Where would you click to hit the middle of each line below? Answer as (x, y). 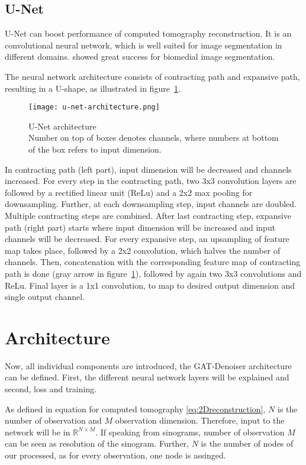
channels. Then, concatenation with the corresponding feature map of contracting (153, 262)
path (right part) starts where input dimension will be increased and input (140, 227)
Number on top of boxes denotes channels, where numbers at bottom (154, 138)
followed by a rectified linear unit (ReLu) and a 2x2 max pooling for (129, 192)
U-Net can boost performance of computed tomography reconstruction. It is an (148, 33)
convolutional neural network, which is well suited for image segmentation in (144, 45)
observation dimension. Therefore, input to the (200, 420)
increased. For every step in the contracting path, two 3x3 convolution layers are (151, 181)
